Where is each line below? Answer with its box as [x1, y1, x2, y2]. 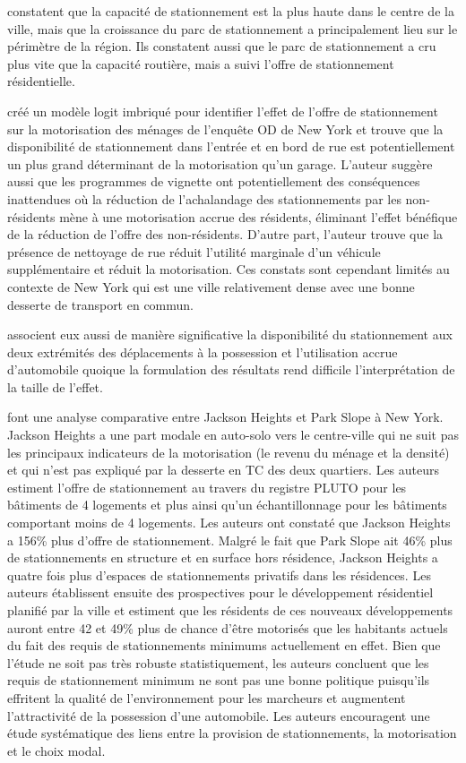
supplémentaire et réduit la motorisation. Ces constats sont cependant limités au [7, 260, 450, 279]
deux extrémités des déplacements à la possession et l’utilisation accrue [7, 342, 398, 361]
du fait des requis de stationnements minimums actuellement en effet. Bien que [7, 636, 441, 655]
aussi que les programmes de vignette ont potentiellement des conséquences [7, 172, 420, 191]
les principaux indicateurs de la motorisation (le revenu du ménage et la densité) [7, 442, 450, 461]
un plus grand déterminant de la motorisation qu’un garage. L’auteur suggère [7, 154, 433, 173]
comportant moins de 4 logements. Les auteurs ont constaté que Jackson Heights [7, 513, 451, 532]
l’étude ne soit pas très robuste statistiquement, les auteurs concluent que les [7, 653, 429, 672]
